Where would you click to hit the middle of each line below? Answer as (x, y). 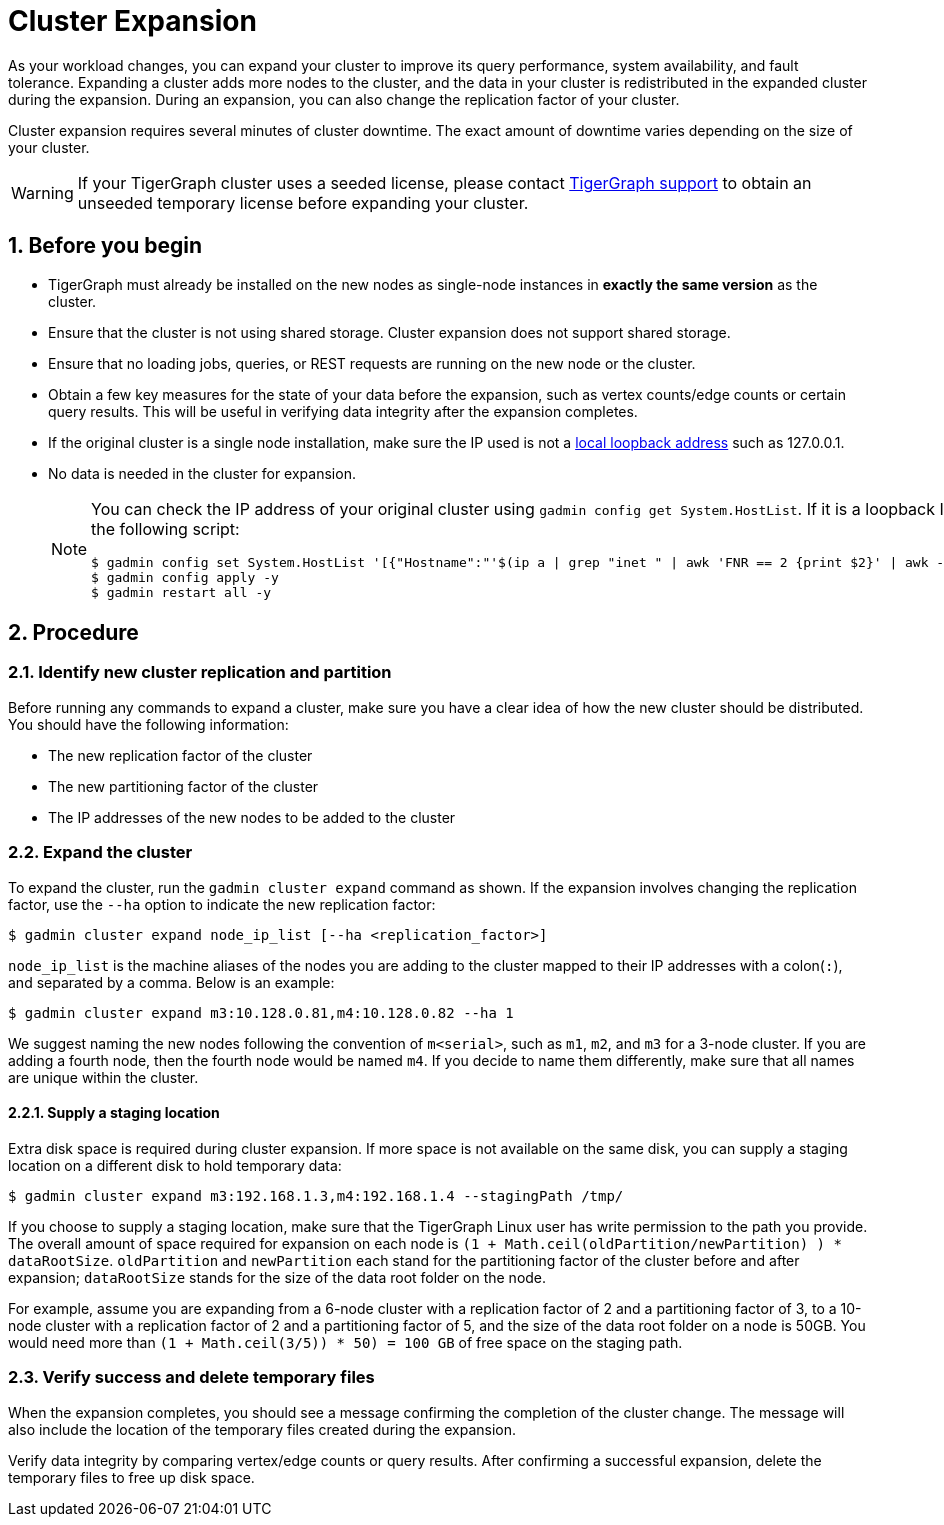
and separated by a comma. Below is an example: (171, 982)
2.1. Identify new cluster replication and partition (200, 672)
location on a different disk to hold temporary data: (175, 1165)
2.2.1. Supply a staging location (114, 1113)
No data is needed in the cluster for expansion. (202, 473)
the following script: (165, 528)
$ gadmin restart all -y (181, 592)
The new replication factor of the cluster (180, 755)
